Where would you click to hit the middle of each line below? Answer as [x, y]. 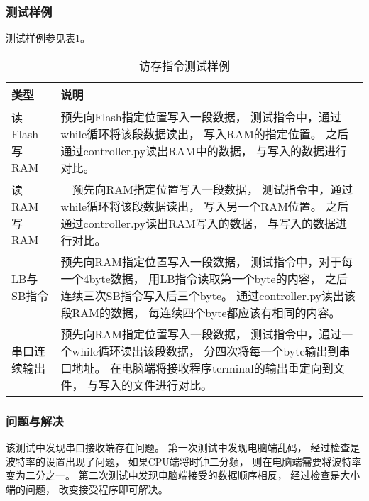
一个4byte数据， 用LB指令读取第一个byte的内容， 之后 [204, 278]
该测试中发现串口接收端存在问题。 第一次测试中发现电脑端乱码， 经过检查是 [183, 447]
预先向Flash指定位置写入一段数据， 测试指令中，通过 [201, 116]
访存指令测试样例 [184, 65]
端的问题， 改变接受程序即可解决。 [87, 489]
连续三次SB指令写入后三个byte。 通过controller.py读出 [203, 295]
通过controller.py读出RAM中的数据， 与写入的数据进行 [204, 150]
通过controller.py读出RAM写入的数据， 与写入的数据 [198, 223]
